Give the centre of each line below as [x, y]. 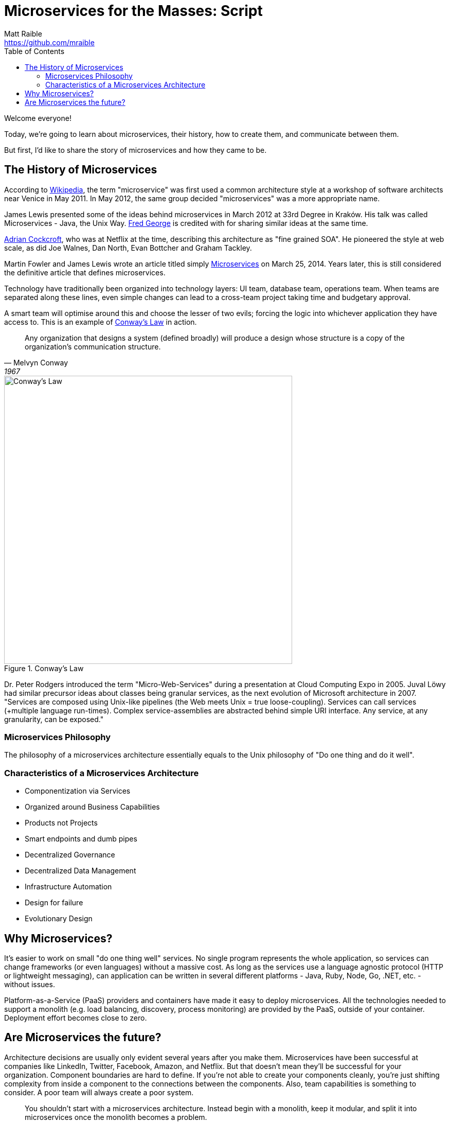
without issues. [30, 984]
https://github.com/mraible [49, 42]
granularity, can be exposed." [54, 719]
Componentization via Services [78, 791]
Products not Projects [61, 823]
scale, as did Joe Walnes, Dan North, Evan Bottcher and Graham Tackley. [128, 248]
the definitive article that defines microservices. [85, 272]
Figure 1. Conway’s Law [44, 668]
